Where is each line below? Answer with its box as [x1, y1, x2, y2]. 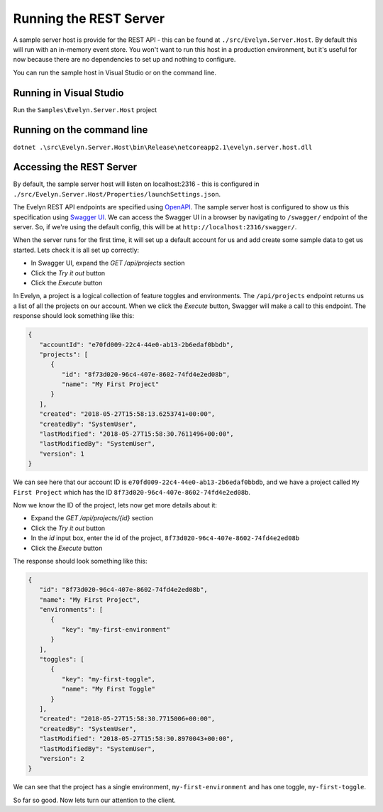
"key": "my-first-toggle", [61, 675, 156, 683]
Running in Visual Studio [13, 87, 124, 99]
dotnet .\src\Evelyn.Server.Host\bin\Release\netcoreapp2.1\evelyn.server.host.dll [13, 143, 313, 151]
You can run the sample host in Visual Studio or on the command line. [13, 68, 216, 77]
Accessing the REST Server [13, 161, 138, 173]
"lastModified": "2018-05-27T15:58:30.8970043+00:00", [39, 735, 234, 743]
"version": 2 [39, 755, 85, 762]
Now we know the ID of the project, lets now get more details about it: [13, 500, 218, 509]
